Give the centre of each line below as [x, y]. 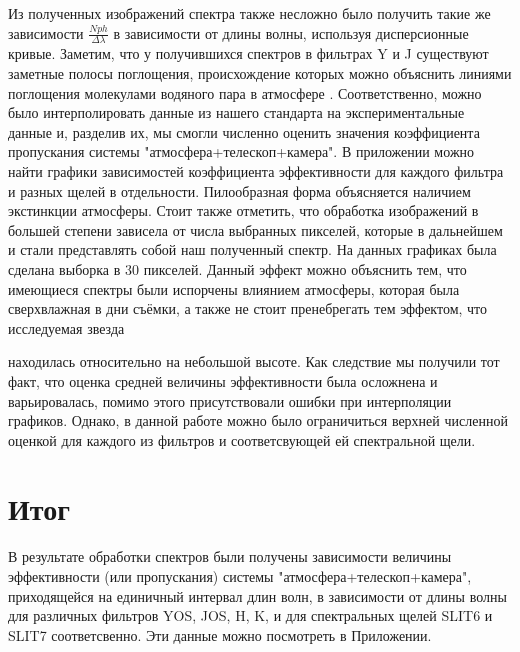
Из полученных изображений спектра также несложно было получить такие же [249, 13]
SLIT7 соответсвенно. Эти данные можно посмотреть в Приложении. [220, 634]
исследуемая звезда [66, 327]
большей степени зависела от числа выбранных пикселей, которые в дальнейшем [255, 229]
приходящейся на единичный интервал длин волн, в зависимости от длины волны [257, 595]
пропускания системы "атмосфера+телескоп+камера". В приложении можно [241, 151]
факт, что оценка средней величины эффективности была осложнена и [223, 380]
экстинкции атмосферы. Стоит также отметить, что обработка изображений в [243, 210]
